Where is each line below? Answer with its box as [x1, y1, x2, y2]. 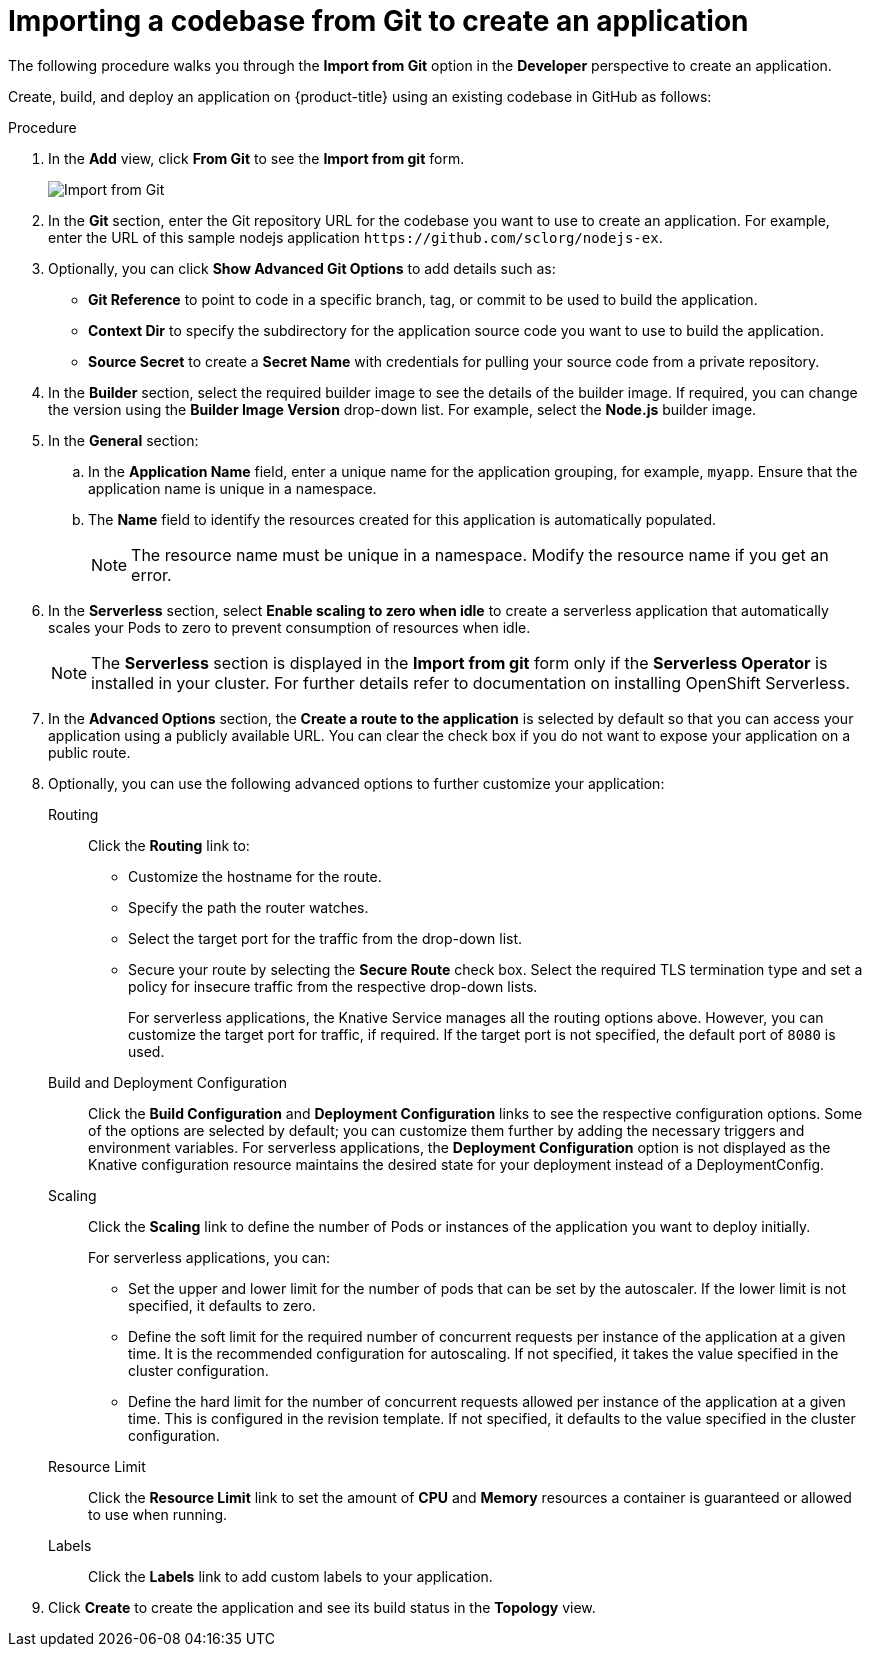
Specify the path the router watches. [128, 898, 369, 916]
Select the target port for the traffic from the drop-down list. [128, 929, 523, 947]
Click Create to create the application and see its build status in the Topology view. [48, 1598, 596, 1616]
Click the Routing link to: [88, 836, 250, 854]
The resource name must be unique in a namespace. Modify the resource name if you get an [131, 544, 829, 565]
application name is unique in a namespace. [88, 479, 377, 497]
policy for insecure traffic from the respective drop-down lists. [128, 977, 538, 995]
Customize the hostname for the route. [128, 867, 382, 885]
